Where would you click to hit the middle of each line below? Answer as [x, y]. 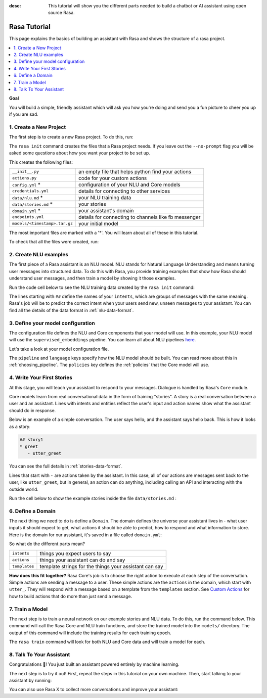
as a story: [20, 426]
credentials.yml [30, 191]
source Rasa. [62, 13]
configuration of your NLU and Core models [129, 185]
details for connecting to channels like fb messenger [139, 217]
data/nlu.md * [27, 197]
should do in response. [33, 410]
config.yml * [26, 185]
